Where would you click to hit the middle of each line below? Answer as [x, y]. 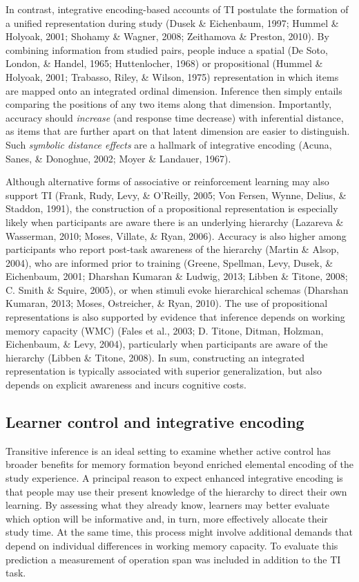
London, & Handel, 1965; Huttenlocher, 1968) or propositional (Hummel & [164, 63]
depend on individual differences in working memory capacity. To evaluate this [172, 545]
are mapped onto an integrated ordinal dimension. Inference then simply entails [174, 90]
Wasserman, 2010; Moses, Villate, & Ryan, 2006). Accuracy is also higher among [176, 235]
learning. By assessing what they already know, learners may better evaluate [167, 505]
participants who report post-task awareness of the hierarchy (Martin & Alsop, [172, 249]
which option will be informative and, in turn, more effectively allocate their [167, 518]
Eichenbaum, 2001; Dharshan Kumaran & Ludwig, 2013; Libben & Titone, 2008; [177, 276]
